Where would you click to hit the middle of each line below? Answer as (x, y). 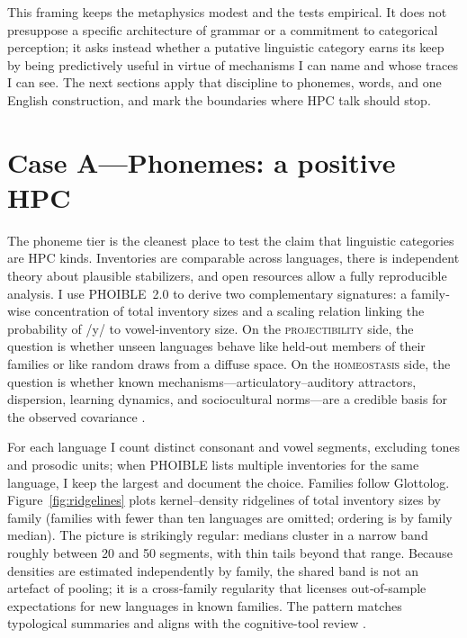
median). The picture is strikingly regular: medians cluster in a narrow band (218, 535)
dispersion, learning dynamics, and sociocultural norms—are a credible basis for (227, 399)
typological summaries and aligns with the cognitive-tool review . (187, 623)
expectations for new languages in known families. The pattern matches (205, 605)
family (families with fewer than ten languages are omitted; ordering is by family (230, 517)
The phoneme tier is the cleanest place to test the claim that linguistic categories (231, 240)
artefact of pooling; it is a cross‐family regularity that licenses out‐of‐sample (217, 588)
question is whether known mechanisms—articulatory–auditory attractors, (212, 381)
